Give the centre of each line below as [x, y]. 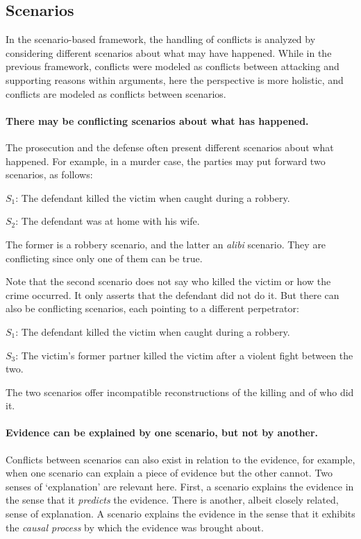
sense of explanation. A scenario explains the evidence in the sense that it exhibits [180, 514]
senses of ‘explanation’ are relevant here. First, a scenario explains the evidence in [180, 486]
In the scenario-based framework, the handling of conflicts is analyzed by [161, 39]
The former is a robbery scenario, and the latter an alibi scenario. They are [166, 244]
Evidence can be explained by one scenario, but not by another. [162, 433]
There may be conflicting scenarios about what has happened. [157, 120]
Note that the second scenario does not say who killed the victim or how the [168, 281]
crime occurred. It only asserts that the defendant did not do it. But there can [173, 294]
